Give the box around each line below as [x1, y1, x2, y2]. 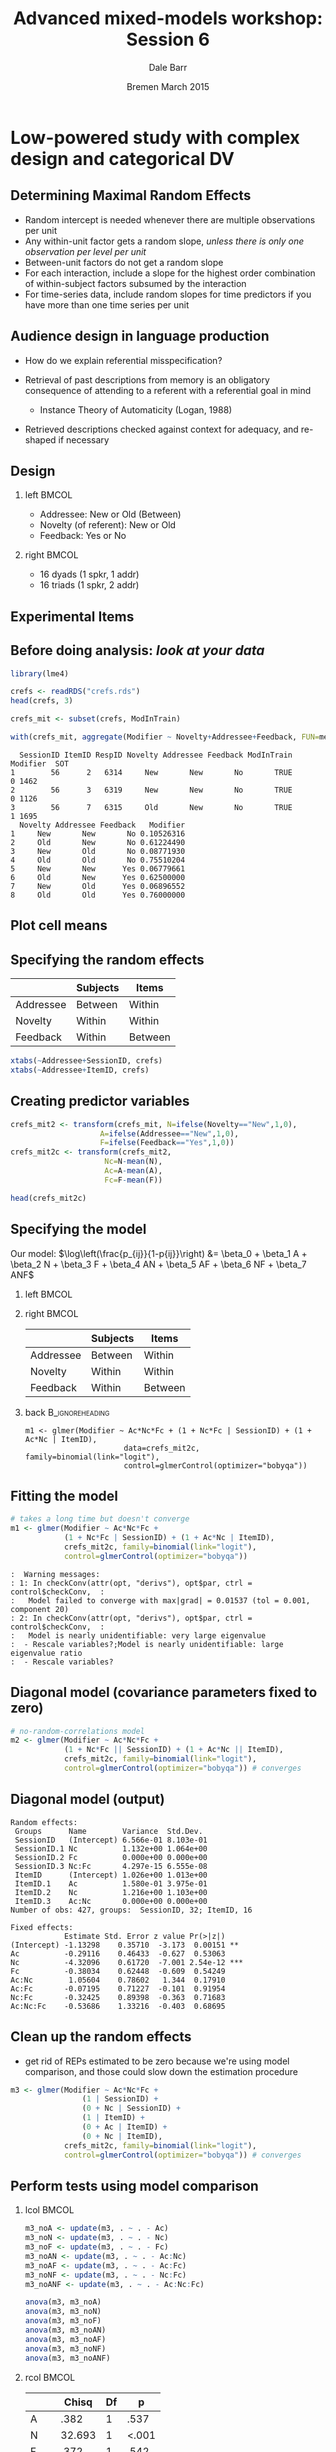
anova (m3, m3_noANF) [24, 2353, 111, 2363]
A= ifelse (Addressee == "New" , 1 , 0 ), [99, 1128, 240, 1139]
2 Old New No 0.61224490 [10, 837, 186, 847]
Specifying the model [10, 1221, 147, 1238]
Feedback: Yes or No [39, 530, 127, 542]
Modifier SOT [10, 758, 70, 769]
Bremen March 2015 [126, 80, 210, 92]
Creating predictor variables [10, 1093, 190, 1110]
